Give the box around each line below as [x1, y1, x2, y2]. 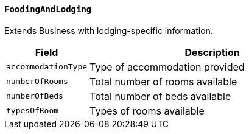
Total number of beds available [89, 90, 231, 102]
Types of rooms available [89, 104, 205, 117]
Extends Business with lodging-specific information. [4, 25, 213, 36]
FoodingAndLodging [4, 4, 92, 14]
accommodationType [6, 62, 88, 72]
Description [184, 46, 240, 58]
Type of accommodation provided [89, 60, 245, 73]
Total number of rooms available [89, 75, 237, 88]
